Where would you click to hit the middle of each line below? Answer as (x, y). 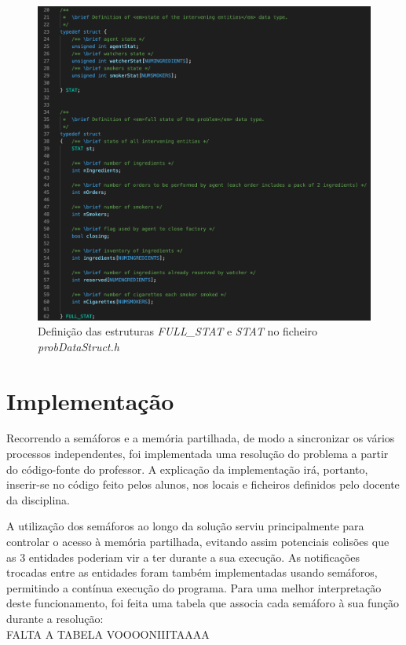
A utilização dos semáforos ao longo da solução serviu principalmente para (185, 526)
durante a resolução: (55, 618)
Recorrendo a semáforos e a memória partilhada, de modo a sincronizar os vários (201, 438)
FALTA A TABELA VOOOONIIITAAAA (108, 634)
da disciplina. (38, 499)
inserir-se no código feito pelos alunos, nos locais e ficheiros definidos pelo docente (203, 484)
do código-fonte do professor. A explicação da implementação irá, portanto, (187, 469)
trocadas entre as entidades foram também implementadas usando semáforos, (192, 572)
